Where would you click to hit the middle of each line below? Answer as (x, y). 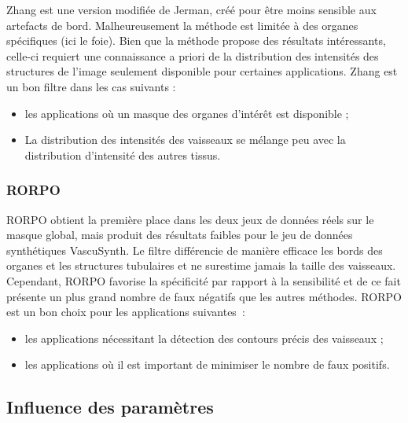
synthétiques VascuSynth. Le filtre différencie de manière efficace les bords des (195, 250)
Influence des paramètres (110, 407)
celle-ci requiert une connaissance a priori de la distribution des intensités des (193, 55)
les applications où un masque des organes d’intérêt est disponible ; (187, 113)
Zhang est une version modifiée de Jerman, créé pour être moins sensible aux (191, 9)
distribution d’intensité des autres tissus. (123, 154)
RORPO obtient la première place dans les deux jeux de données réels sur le (190, 219)
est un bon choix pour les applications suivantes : (126, 312)
